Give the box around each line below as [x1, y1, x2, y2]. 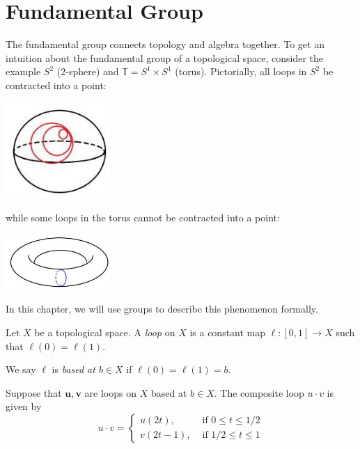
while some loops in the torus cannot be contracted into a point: [6, 210, 280, 224]
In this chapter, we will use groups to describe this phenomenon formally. [6, 301, 318, 316]
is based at [52, 362, 95, 377]
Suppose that [6, 385, 62, 400]
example [6, 64, 41, 79]
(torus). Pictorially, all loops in [175, 64, 307, 79]
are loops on [84, 385, 137, 400]
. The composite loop [214, 385, 304, 400]
